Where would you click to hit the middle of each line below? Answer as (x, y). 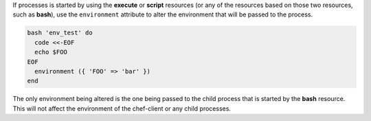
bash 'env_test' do (60, 33)
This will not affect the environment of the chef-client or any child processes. (122, 108)
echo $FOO (51, 52)
